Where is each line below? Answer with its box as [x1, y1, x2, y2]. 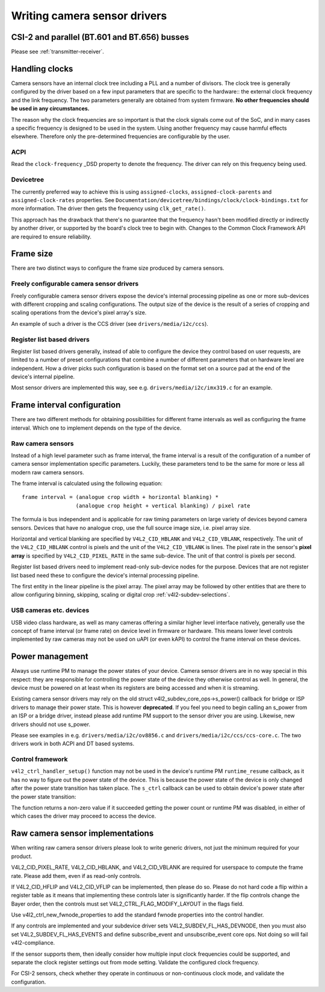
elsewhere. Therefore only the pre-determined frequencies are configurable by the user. [11, 133, 231, 140]
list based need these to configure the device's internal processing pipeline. [11, 571, 200, 579]
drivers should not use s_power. [11, 720, 90, 728]
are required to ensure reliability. [11, 233, 91, 240]
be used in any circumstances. [11, 105, 90, 112]
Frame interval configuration [11, 400, 121, 410]
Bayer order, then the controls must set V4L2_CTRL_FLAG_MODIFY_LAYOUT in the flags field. [11, 900, 244, 908]
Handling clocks [11, 63, 73, 74]
